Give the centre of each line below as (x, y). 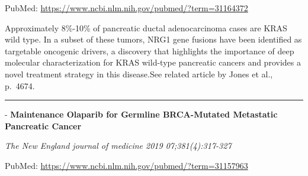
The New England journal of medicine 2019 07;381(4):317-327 (118, 146)
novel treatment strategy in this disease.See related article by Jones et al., (139, 74)
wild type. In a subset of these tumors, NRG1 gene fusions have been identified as (153, 39)
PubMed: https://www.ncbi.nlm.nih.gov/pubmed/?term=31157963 (126, 165)
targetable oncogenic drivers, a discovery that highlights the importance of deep (150, 50)
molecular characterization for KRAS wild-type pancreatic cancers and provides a (153, 62)
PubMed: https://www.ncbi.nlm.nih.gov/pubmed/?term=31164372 (126, 8)
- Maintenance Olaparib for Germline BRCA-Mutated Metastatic (141, 114)
